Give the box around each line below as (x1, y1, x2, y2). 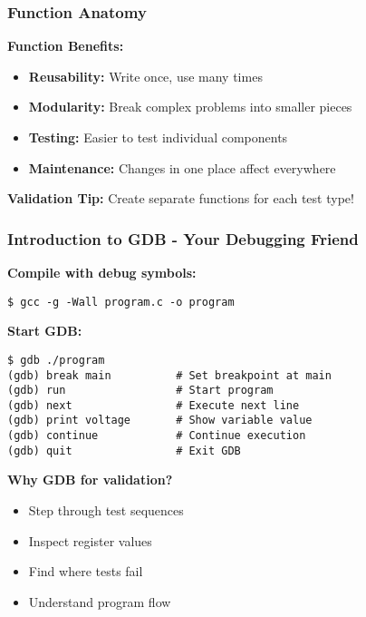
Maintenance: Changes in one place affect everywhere (28, 158, 336, 177)
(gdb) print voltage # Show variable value (7, 414, 313, 427)
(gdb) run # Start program (7, 384, 274, 397)
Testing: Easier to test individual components (28, 128, 288, 146)
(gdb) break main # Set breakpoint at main (7, 368, 332, 382)
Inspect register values (28, 531, 152, 550)
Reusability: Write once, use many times (28, 66, 263, 85)
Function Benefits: (7, 36, 124, 55)
